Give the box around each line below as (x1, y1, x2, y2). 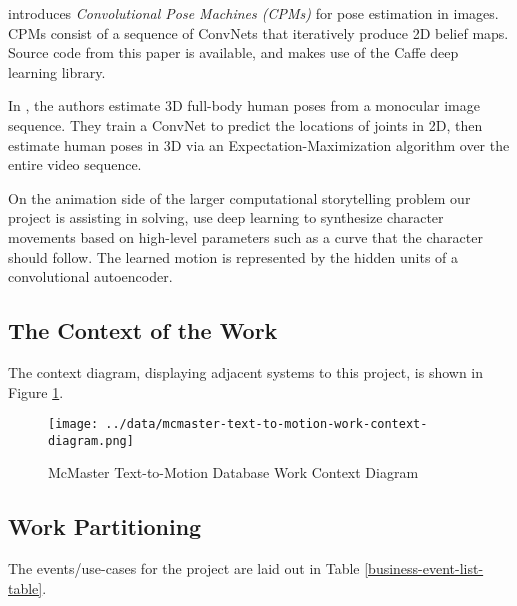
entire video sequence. (8, 154, 142, 175)
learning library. (8, 61, 106, 82)
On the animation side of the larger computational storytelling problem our (8, 187, 471, 208)
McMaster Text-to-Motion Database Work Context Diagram (48, 462, 419, 483)
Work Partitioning (8, 511, 202, 542)
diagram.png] (48, 433, 134, 448)
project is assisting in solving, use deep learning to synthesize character (8, 207, 444, 228)
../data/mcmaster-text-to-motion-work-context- (105, 417, 428, 432)
